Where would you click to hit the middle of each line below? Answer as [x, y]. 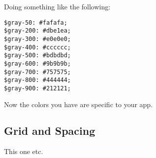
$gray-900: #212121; [38, 88]
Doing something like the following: [57, 6]
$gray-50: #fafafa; [36, 22]
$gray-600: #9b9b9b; [38, 63]
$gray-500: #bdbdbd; [38, 56]
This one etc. [24, 151]
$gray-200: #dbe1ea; [38, 31]
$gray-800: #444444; [38, 80]
